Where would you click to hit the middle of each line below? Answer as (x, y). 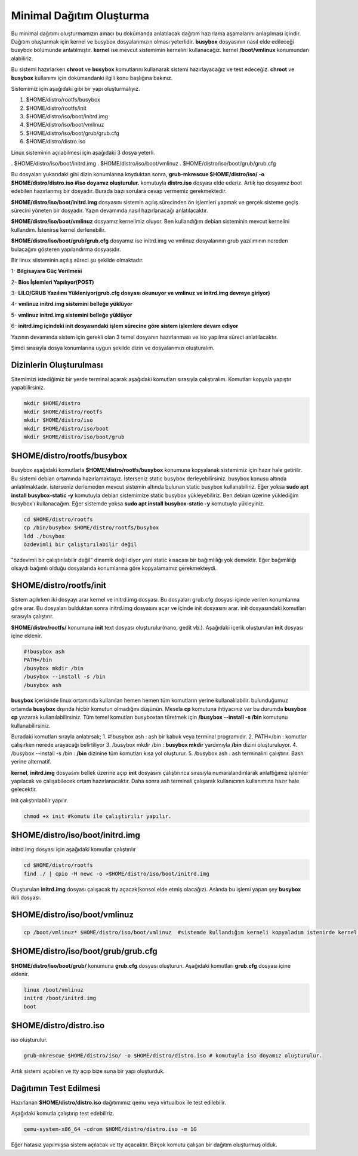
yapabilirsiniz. (28, 388)
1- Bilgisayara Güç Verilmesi (47, 271)
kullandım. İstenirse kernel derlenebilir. (58, 229)
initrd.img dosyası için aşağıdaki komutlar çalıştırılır (74, 850)
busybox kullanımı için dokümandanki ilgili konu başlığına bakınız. (92, 78)
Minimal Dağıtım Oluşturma (80, 16)
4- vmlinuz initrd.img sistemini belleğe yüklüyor (72, 304)
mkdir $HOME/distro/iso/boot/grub (74, 437)
